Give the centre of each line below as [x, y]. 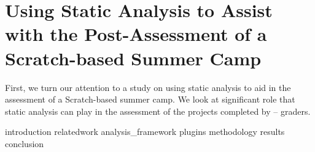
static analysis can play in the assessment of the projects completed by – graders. [158, 111]
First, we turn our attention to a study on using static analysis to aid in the [148, 87]
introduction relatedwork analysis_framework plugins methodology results [145, 132]
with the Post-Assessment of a [136, 34]
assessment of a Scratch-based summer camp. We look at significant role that [150, 99]
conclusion [25, 143]
